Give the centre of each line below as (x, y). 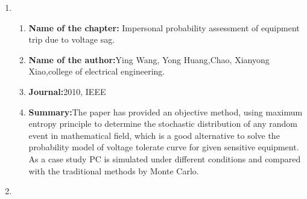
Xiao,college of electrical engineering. (97, 71)
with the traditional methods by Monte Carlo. (114, 170)
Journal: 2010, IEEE (67, 91)
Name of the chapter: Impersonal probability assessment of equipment (164, 27)
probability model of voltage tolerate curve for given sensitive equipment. (164, 147)
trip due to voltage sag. (72, 39)
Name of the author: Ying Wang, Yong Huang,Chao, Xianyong (149, 59)
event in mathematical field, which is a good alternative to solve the (154, 135)
